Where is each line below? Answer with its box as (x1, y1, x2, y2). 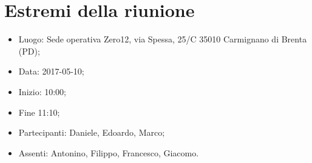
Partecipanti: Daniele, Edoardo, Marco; (18, 126, 165, 139)
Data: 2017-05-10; (18, 65, 84, 78)
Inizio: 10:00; (18, 85, 66, 98)
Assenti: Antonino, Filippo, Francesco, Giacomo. (18, 146, 199, 159)
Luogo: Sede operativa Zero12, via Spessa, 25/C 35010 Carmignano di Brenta (18, 33, 307, 45)
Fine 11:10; (18, 105, 60, 118)
